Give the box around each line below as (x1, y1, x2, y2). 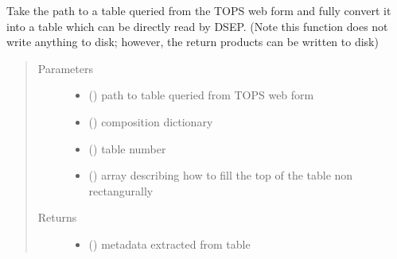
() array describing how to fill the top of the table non (88, 167, 353, 184)
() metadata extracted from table (88, 235, 251, 252)
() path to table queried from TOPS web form (88, 87, 314, 103)
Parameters (37, 60, 93, 76)
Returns (37, 209, 77, 226)
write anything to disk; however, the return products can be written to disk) (6, 33, 379, 50)
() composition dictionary (88, 113, 213, 129)
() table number (88, 140, 166, 157)
